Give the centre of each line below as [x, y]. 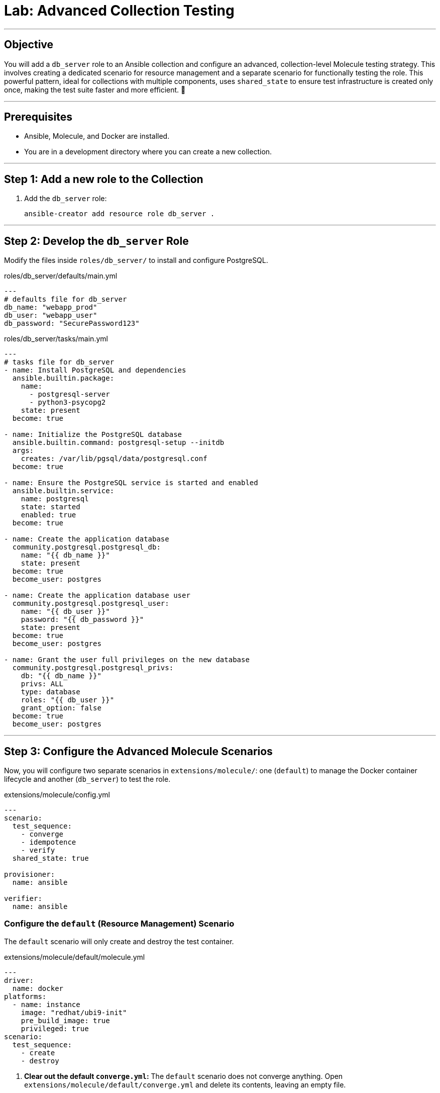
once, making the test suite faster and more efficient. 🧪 [95, 89]
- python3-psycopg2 [68, 402]
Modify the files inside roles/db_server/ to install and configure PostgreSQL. [136, 260]
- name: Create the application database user [97, 596]
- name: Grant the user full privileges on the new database [127, 660]
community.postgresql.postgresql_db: [86, 547]
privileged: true [55, 1028]
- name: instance [46, 1004]
